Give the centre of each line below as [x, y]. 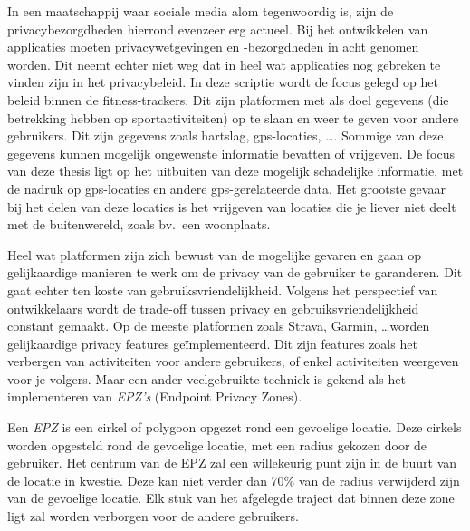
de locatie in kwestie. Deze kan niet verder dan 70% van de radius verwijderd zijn [234, 480]
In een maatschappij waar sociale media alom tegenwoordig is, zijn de [201, 11]
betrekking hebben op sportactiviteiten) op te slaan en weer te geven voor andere [233, 117]
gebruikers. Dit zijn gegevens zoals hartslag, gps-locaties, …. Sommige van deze [225, 135]
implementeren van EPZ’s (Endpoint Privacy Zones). [155, 396]
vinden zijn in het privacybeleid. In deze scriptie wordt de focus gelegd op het [223, 82]
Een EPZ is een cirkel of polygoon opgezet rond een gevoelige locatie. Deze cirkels [235, 427]
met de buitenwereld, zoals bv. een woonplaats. [139, 224]
